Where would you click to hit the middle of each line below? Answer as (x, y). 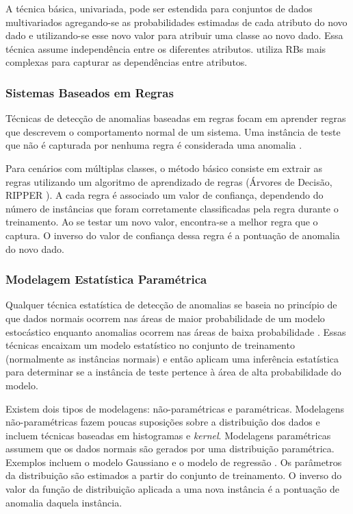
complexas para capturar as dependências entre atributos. (127, 62)
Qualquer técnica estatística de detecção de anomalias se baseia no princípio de (171, 305)
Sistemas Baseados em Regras (90, 92)
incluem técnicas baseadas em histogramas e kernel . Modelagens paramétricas (168, 435)
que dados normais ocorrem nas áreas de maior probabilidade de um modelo (165, 318)
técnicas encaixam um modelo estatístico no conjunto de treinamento (150, 345)
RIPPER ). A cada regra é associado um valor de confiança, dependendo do (165, 195)
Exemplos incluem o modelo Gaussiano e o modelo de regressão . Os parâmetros (174, 462)
